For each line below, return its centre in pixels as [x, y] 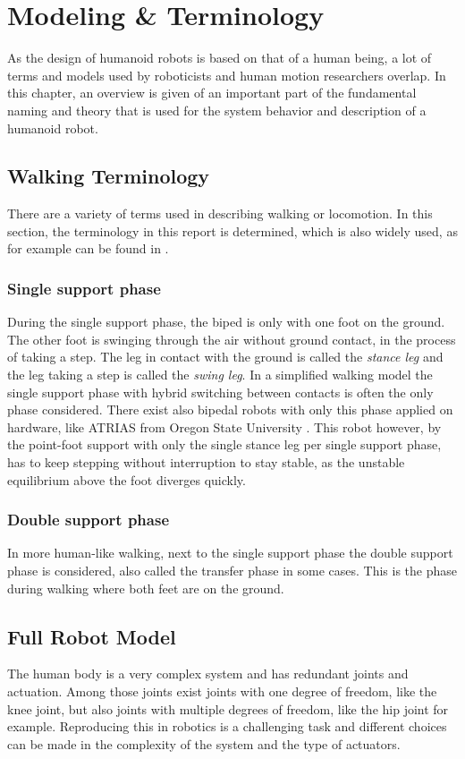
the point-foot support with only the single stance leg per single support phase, [224, 444]
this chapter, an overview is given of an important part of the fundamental [212, 93]
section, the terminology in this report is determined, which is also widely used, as [232, 230]
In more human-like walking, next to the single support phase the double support [230, 553]
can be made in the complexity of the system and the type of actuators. [204, 743]
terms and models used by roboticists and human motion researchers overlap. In [227, 75]
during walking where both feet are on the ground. [146, 588]
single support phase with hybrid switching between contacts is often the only [220, 392]
